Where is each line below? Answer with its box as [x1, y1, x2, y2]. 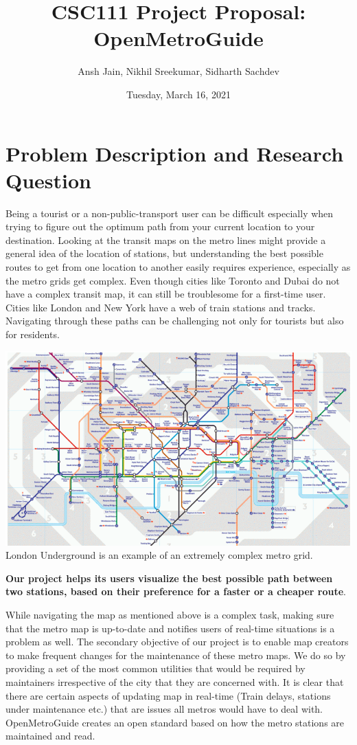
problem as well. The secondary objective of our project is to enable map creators [5, 634, 349, 649]
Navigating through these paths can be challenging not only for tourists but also [5, 313, 344, 328]
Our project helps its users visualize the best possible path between [5, 570, 333, 585]
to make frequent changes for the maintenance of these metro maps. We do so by [5, 647, 346, 662]
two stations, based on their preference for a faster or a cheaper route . [5, 584, 346, 599]
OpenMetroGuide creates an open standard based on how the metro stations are [5, 715, 345, 729]
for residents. [5, 326, 60, 341]
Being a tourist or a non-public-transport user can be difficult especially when [5, 205, 334, 220]
